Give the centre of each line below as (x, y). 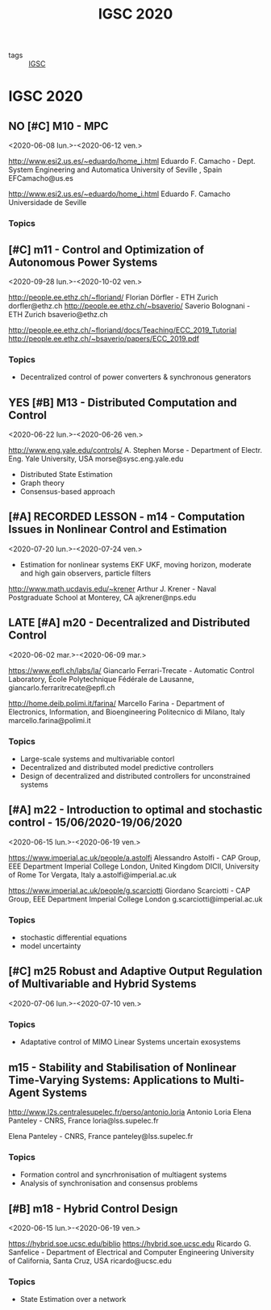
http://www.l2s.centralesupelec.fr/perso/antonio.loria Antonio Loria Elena (130, 1111)
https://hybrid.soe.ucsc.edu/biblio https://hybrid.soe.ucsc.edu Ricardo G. (130, 1244)
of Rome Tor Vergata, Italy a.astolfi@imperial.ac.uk (93, 875)
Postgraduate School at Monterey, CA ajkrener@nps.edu (102, 597)
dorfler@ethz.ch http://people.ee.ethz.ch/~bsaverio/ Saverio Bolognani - (129, 306)
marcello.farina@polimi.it (50, 720)
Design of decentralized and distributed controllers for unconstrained (135, 776)
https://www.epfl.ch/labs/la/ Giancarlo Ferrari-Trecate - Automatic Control (131, 670)
